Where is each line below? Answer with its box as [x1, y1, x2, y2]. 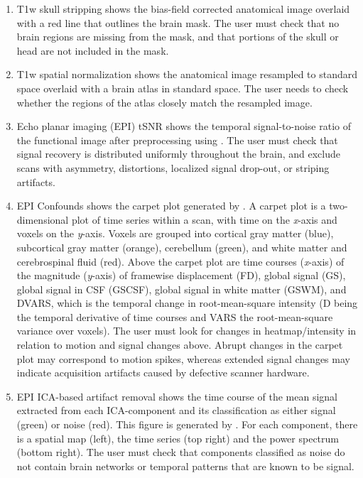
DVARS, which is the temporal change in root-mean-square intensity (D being [16, 295, 358, 310]
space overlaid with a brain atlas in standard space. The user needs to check [16, 80, 349, 95]
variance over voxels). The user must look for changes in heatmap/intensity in [16, 323, 357, 338]
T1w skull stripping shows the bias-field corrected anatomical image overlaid [16, 1, 350, 16]
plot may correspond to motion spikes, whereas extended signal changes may [16, 351, 350, 366]
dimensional [16, 212, 69, 227]
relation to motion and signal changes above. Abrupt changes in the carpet [16, 337, 343, 352]
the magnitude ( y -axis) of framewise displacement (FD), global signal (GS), [16, 268, 346, 283]
